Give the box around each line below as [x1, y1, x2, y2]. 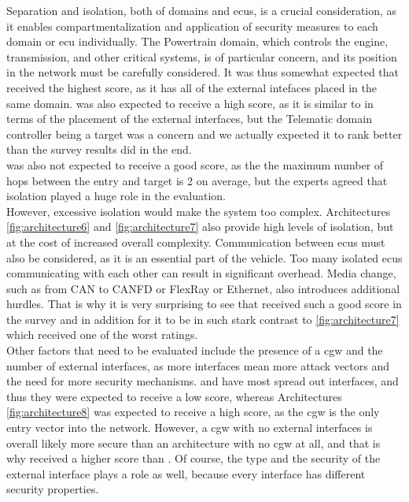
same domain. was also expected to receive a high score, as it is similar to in [6, 95, 374, 111]
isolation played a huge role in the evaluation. [6, 188, 226, 204]
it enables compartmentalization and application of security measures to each [6, 17, 378, 34]
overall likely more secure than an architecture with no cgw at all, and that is [6, 434, 381, 451]
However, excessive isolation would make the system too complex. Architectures [6, 203, 391, 219]
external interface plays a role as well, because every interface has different [6, 465, 366, 482]
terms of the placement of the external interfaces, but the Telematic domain [6, 110, 372, 127]
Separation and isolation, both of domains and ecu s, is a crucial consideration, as [6, 2, 397, 18]
